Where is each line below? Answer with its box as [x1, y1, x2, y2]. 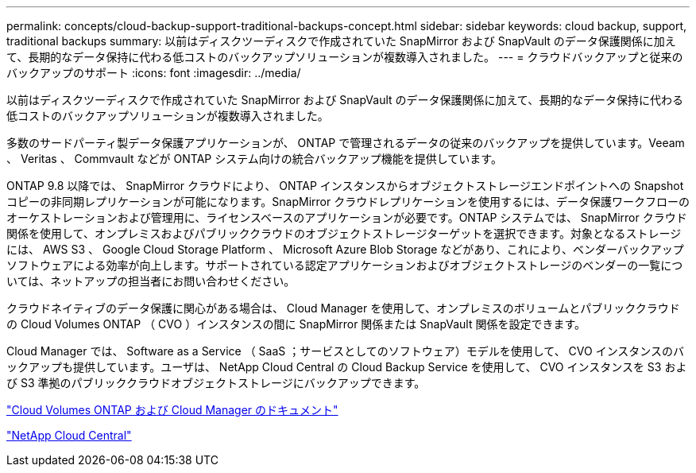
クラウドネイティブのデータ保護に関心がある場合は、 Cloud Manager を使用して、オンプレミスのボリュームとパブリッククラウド [6, 301, 680, 315]
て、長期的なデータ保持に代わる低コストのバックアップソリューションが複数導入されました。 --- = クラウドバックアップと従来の [6, 50, 683, 64]
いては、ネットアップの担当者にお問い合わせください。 [6, 274, 296, 288]
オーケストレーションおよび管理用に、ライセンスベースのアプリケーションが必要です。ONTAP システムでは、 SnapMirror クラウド [6, 211, 687, 224]
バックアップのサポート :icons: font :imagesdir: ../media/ [6, 66, 301, 79]
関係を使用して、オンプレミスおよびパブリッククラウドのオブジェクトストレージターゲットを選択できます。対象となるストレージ [6, 227, 682, 240]
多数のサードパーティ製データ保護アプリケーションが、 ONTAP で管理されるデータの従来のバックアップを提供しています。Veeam [6, 136, 685, 149]
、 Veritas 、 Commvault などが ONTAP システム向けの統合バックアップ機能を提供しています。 [6, 152, 502, 165]
